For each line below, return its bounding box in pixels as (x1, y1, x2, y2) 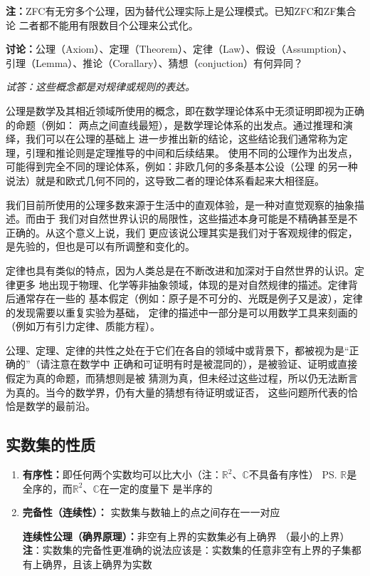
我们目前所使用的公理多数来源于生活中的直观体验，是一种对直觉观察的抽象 (6, 197, 354, 212)
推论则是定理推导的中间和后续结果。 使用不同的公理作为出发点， (55, 145, 358, 160)
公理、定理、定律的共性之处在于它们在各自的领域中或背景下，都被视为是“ (6, 342, 349, 357)
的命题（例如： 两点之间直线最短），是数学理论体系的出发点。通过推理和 (6, 117, 343, 132)
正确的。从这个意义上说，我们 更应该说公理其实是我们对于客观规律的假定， (6, 225, 358, 240)
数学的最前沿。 (25, 398, 95, 413)
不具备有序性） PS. (248, 467, 337, 482)
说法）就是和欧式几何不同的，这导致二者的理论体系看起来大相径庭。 (6, 173, 324, 187)
